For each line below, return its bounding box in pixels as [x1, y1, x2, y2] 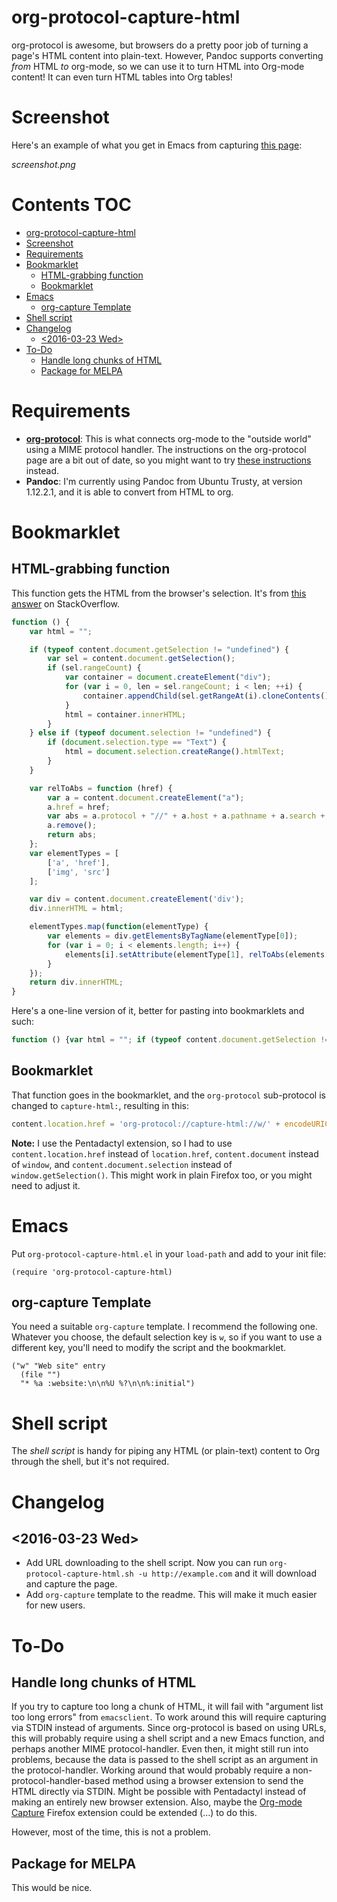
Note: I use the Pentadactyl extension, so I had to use [11, 1137, 233, 1149]
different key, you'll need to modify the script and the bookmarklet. [11, 1342, 287, 1354]
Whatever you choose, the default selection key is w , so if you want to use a [11, 1331, 323, 1343]
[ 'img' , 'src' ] [47, 867, 111, 877]
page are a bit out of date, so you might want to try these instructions [25, 454, 312, 466]
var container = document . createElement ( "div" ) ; [64, 672, 272, 683]
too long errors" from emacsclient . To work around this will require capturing [11, 1711, 327, 1723]
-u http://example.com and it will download [137, 1567, 317, 1580]
